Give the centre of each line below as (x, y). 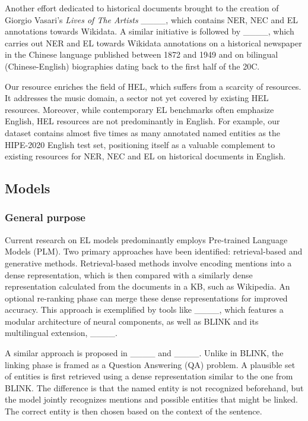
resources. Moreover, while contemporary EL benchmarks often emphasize (139, 109)
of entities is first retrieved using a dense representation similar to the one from (149, 376)
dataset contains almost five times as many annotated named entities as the (143, 132)
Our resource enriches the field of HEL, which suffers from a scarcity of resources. (153, 86)
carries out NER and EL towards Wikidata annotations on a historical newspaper (153, 43)
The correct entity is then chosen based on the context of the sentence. (134, 411)
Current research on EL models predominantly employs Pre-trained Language (146, 239)
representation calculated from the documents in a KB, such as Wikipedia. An (147, 286)
